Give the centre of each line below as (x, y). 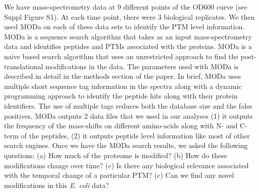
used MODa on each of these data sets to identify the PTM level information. (124, 27)
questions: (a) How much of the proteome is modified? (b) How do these (116, 155)
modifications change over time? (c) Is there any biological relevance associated (126, 165)
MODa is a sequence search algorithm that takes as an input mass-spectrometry (128, 36)
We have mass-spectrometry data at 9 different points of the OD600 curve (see (126, 7)
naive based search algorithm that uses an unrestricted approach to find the (121, 56)
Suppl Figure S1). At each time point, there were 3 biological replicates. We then (129, 16)
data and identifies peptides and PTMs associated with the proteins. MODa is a (128, 46)
